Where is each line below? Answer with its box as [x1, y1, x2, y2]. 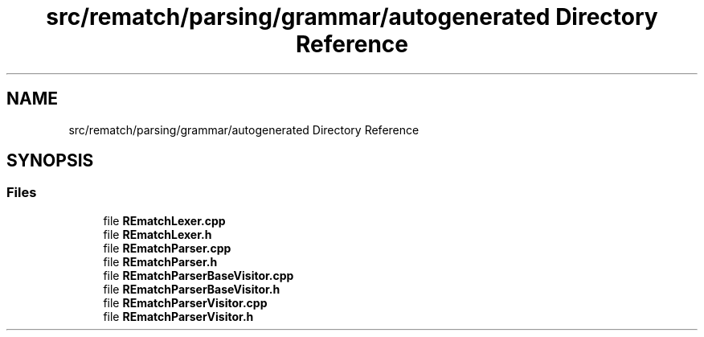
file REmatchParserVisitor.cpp [103, 295, 268, 310]
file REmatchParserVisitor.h [103, 309, 254, 323]
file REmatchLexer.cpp [103, 213, 226, 228]
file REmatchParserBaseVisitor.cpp [103, 268, 294, 282]
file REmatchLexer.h [103, 227, 212, 241]
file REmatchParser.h [103, 254, 218, 269]
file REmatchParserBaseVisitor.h [103, 282, 280, 296]
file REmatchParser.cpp [103, 240, 231, 255]
